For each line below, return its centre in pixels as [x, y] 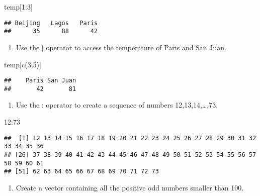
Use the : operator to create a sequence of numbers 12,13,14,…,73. [117, 105]
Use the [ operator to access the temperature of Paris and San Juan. [121, 47]
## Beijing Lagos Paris [51, 23]
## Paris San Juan [40, 81]
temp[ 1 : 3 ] [18, 7]
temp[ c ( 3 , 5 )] [23, 64]
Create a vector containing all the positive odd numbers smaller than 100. [130, 187]
